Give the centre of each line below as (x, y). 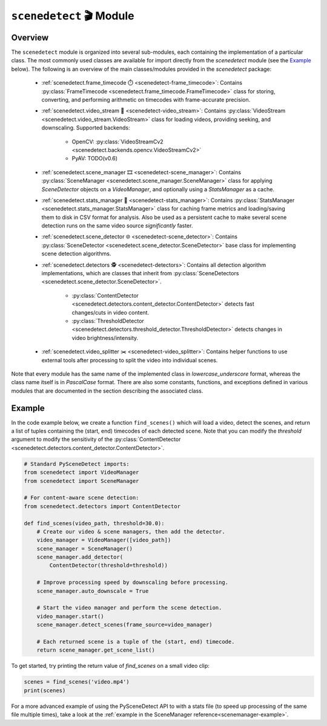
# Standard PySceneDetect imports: (77, 464)
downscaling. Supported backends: (86, 128)
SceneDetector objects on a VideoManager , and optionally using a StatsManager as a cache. (158, 189)
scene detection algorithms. (76, 253)
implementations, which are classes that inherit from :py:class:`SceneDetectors (140, 273)
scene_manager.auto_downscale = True (93, 591)
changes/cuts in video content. (111, 312)
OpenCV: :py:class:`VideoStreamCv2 (117, 142)
